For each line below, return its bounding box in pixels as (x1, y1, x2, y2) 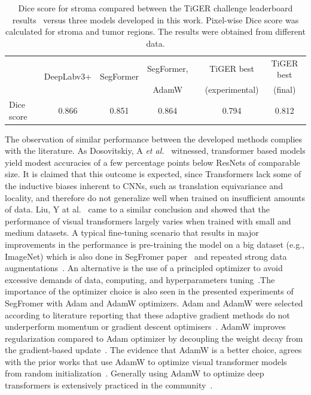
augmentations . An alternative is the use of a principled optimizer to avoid (5, 262, 283, 274)
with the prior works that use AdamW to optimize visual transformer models (5, 355, 287, 367)
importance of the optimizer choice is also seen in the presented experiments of (5, 285, 294, 297)
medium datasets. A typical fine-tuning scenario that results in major (5, 226, 259, 239)
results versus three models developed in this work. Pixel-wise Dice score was (12, 13, 299, 26)
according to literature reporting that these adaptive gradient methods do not (5, 308, 290, 321)
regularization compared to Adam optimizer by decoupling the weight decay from (5, 332, 303, 344)
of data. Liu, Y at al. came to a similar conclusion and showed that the (5, 203, 270, 215)
